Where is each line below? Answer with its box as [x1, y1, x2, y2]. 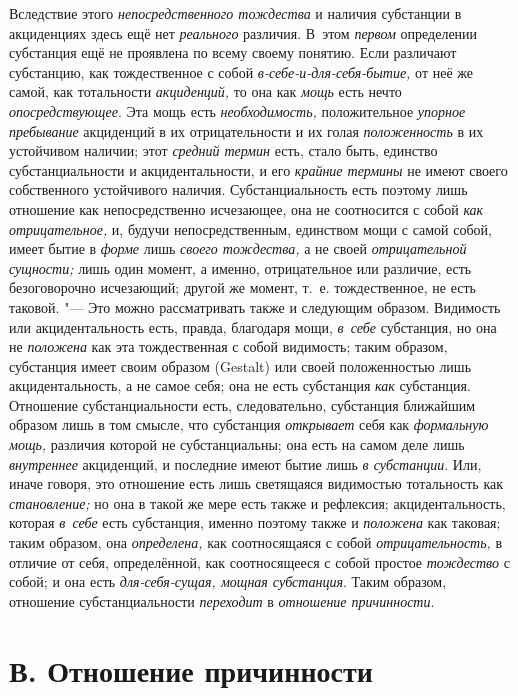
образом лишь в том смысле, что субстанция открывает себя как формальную [9, 414, 489, 435]
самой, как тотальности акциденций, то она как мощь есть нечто [9, 81, 402, 102]
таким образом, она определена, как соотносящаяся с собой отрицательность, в [9, 532, 503, 553]
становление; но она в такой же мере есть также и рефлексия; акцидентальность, [9, 492, 506, 513]
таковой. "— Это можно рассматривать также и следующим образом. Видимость [9, 296, 501, 317]
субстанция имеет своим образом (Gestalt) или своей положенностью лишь [9, 355, 472, 376]
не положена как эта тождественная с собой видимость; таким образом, [9, 336, 448, 357]
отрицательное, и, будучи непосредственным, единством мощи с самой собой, [9, 218, 492, 239]
